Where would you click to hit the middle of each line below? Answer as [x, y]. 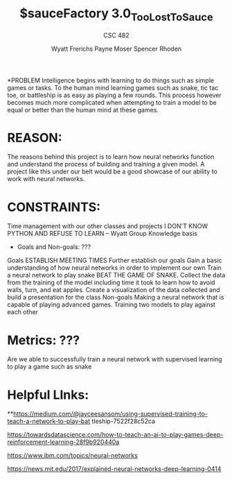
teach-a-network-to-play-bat [49, 421]
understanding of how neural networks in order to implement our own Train [114, 268]
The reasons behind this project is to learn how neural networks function [111, 157]
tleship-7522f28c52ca [124, 421]
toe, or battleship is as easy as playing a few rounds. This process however [114, 95]
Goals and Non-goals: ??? [54, 247]
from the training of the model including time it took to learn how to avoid [111, 282]
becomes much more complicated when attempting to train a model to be [112, 102]
